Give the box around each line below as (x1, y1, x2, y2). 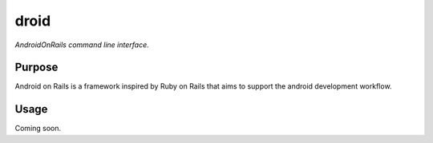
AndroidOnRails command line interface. (14, 40, 149, 50)
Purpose (14, 61, 59, 74)
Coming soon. (14, 124, 62, 133)
